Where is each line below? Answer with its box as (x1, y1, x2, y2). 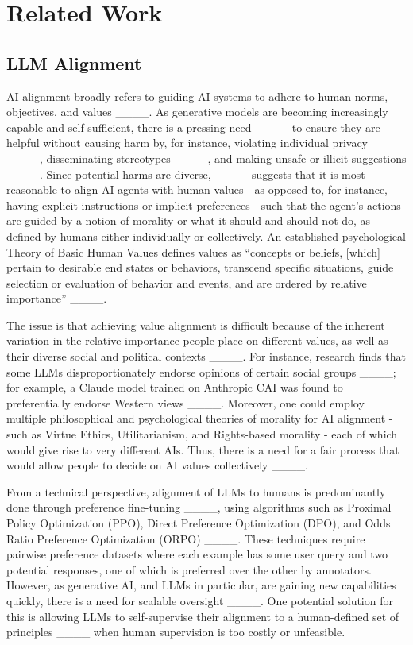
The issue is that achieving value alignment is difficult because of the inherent (6, 316, 385, 333)
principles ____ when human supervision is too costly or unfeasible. (6, 624, 345, 640)
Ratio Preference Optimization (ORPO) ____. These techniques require (6, 530, 365, 547)
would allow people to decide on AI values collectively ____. (6, 457, 308, 473)
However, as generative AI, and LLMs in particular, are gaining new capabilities (6, 577, 396, 593)
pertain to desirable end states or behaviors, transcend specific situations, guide (6, 259, 394, 276)
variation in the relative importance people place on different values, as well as (6, 332, 388, 349)
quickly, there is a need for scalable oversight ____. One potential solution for (6, 592, 393, 608)
